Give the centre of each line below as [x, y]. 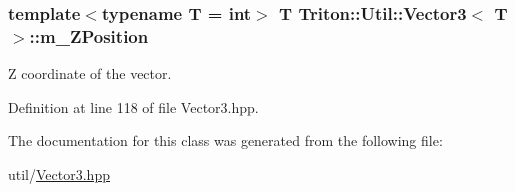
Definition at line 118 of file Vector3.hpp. [133, 106]
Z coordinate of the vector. [90, 73]
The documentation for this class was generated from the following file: [225, 140]
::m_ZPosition [89, 35]
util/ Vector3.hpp [59, 173]
